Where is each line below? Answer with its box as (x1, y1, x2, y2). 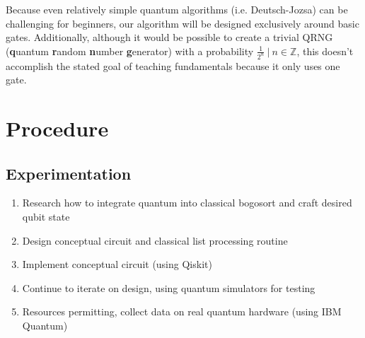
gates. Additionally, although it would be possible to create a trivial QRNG (6, 30, 333, 45)
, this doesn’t (296, 43, 354, 58)
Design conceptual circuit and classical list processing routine (22, 233, 288, 247)
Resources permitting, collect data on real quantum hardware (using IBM (22, 304, 342, 319)
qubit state (22, 209, 70, 224)
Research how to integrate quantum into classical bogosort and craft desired (22, 195, 352, 210)
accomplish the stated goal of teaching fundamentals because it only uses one (6, 58, 340, 73)
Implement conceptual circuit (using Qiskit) (22, 257, 212, 272)
